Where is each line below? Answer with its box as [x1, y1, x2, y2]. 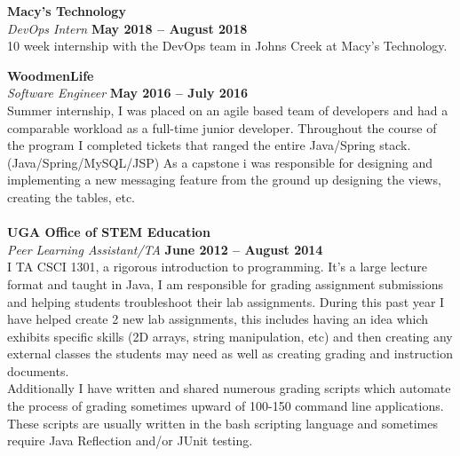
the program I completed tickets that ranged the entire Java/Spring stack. [7, 136, 411, 154]
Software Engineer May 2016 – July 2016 [7, 83, 249, 102]
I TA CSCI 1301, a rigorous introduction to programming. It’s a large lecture [7, 257, 427, 276]
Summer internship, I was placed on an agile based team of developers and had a [7, 100, 448, 119]
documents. [7, 361, 69, 380]
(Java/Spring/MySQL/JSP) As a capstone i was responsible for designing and [7, 153, 432, 171]
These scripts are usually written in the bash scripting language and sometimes [7, 413, 438, 432]
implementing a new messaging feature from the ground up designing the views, [7, 170, 441, 189]
